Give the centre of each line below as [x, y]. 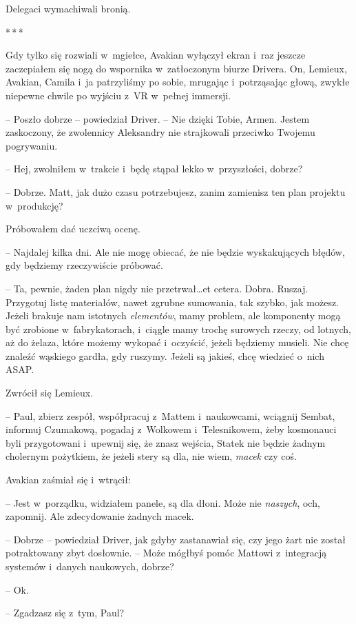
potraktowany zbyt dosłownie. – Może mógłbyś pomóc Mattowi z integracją [166, 553]
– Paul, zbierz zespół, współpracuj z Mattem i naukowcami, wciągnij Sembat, [170, 415]
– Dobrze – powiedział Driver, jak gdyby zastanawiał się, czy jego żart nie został [176, 539]
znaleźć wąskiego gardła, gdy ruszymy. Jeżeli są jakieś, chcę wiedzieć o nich [165, 355]
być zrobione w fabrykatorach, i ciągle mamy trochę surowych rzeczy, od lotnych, [178, 329]
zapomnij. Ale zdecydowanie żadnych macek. [100, 516]
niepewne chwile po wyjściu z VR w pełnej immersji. [118, 95]
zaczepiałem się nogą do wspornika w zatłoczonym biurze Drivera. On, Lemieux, [176, 68]
